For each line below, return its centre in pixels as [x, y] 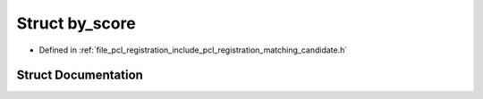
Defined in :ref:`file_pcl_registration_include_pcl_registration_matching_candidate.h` [193, 50]
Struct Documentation [80, 75]
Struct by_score [76, 23]
